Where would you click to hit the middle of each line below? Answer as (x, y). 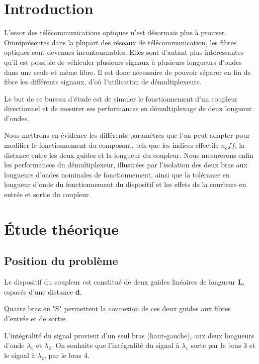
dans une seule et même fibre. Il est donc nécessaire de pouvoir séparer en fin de (127, 72)
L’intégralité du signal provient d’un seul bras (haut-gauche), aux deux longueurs (129, 335)
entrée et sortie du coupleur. (48, 194)
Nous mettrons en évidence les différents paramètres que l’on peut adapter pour (127, 135)
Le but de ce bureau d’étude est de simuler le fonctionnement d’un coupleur (121, 98)
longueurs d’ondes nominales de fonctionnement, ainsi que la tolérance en (117, 174)
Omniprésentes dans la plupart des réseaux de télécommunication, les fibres (120, 42)
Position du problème (61, 261)
